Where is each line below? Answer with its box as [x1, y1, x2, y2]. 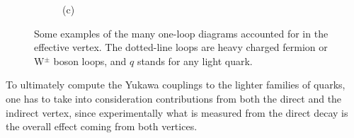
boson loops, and [53, 53, 127, 68]
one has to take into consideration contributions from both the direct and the [6, 91, 342, 105]
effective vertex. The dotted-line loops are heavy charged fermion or [34, 40, 328, 54]
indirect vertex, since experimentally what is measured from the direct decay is [6, 105, 348, 120]
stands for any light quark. [137, 53, 253, 68]
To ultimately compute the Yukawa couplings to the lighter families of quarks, [6, 77, 346, 92]
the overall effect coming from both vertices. [6, 119, 198, 134]
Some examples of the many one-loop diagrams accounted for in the [34, 25, 329, 40]
